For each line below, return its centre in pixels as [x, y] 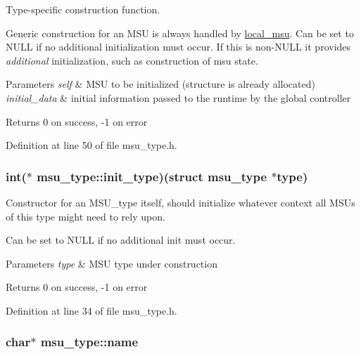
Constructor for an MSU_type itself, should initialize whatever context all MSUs [180, 202]
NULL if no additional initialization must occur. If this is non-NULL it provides [178, 47]
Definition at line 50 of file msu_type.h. [91, 145]
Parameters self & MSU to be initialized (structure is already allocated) [160, 84]
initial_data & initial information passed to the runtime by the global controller [178, 97]
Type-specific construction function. [83, 9]
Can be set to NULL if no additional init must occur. [121, 240]
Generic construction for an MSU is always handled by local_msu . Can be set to [180, 33]
